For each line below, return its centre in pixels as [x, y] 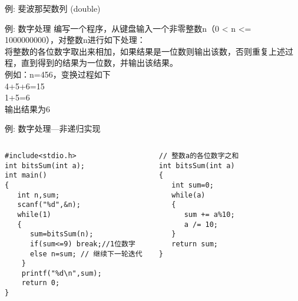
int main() [26, 175]
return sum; [195, 244]
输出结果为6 [27, 108]
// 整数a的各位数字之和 [199, 155]
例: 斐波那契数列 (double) [53, 8]
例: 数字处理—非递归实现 [53, 128]
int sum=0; [193, 185]
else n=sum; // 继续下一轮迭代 [86, 254]
